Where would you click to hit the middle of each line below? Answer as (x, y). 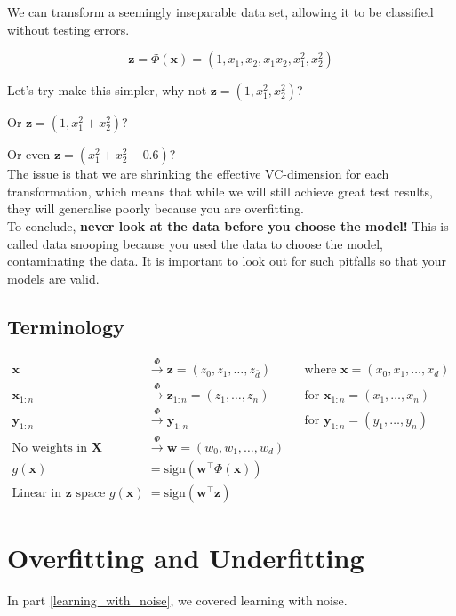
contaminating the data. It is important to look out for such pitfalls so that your (227, 261)
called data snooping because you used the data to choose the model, (196, 243)
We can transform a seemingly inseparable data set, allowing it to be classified (220, 12)
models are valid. (53, 278)
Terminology (66, 326)
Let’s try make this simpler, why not (107, 90)
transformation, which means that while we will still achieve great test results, (220, 191)
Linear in (37, 493)
